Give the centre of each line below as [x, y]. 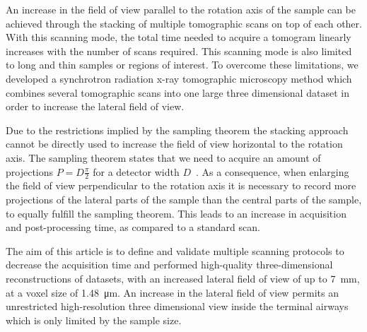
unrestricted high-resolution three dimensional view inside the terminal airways [177, 306]
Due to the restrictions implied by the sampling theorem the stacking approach [177, 130]
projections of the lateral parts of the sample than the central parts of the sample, [184, 199]
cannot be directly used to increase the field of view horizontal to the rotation [174, 144]
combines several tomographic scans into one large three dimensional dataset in [177, 92]
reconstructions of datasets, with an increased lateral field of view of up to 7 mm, [183, 278]
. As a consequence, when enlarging [273, 171]
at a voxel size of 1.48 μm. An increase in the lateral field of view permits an [172, 292]
